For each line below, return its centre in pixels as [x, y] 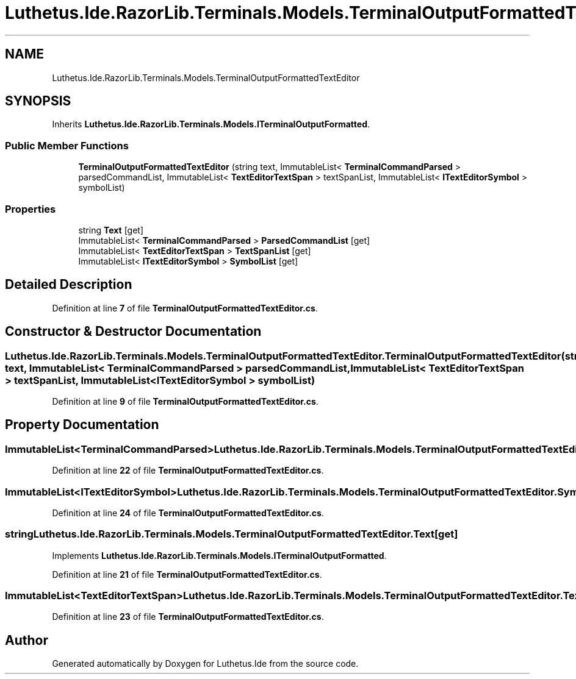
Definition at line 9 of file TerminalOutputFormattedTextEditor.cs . [185, 401]
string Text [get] [111, 230]
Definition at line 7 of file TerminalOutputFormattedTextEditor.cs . [185, 308]
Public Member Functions [67, 145]
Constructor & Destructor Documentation [133, 332]
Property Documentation [82, 425]
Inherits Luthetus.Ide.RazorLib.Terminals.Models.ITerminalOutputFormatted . [211, 124]
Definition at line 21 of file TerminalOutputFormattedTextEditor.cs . [187, 574]
